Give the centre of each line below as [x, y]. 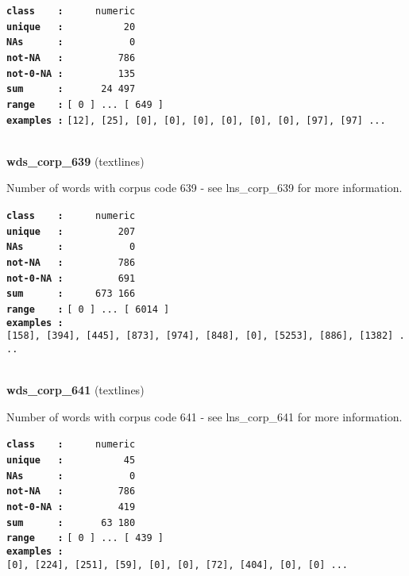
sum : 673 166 [71, 294]
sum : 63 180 [71, 522]
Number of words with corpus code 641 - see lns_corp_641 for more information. [204, 416]
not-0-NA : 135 [71, 73]
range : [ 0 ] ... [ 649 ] [85, 104]
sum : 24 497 [71, 89]
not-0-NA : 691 [71, 278]
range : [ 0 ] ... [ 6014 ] [88, 309]
